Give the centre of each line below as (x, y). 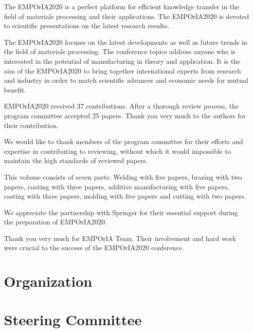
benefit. (15, 89)
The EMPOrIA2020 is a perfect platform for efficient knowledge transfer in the (122, 6)
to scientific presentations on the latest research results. (87, 26)
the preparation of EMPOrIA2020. (55, 222)
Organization (48, 281)
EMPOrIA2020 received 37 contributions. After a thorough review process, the (121, 106)
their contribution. (31, 125)
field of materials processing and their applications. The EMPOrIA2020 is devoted (126, 16)
